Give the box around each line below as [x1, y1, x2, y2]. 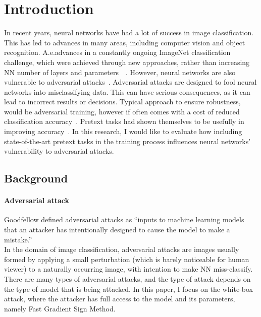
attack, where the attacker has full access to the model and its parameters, [4, 293, 235, 304]
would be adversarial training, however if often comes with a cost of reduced [4, 106, 240, 116]
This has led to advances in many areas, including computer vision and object [4, 37, 245, 47]
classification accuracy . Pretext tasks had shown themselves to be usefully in [4, 116, 244, 126]
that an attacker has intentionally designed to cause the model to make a [4, 224, 230, 235]
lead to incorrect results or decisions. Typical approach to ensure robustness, [4, 96, 241, 107]
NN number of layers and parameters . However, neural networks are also [4, 67, 236, 77]
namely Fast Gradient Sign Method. [4, 303, 116, 313]
